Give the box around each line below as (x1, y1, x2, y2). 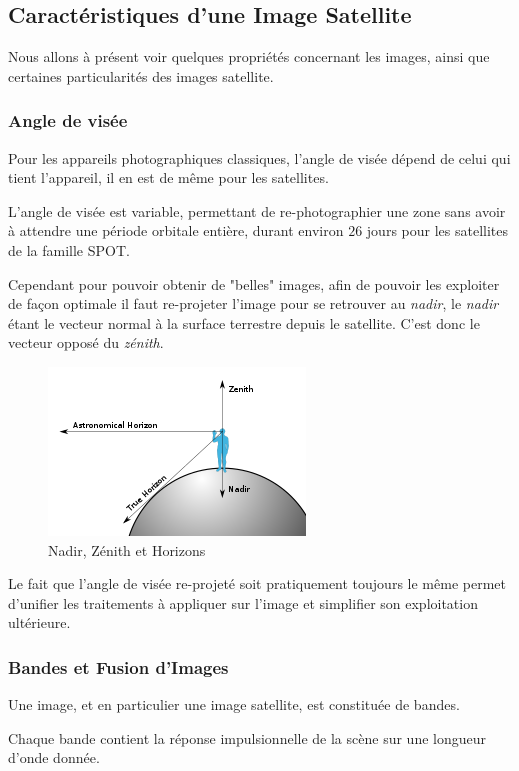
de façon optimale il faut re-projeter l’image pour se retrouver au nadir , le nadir (8, 293, 499, 314)
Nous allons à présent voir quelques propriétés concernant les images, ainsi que (8, 46, 490, 67)
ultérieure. (8, 612, 71, 633)
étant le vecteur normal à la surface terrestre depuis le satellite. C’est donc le (8, 312, 480, 333)
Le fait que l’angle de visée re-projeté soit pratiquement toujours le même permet (8, 573, 506, 594)
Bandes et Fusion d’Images (8, 654, 229, 679)
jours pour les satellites (366, 220, 508, 241)
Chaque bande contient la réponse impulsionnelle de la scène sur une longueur (8, 727, 486, 748)
